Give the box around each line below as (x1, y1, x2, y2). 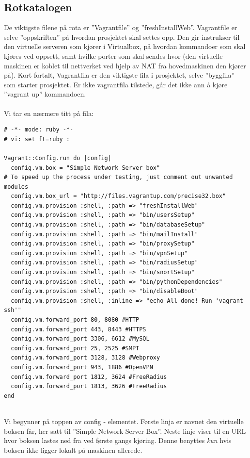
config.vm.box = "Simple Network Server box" (11, 164, 160, 171)
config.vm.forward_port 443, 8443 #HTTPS (11, 326, 146, 333)
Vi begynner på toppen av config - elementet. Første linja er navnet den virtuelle (4, 416, 244, 426)
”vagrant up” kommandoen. (4, 89, 86, 99)
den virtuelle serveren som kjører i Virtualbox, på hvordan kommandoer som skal (4, 41, 246, 51)
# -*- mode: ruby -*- (4, 126, 74, 133)
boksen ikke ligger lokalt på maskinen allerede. (4, 444, 142, 455)
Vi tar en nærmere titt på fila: (4, 108, 94, 118)
